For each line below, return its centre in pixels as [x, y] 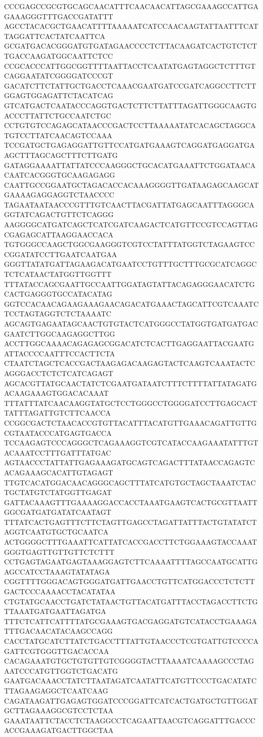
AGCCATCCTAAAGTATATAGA [57, 571]
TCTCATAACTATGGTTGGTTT [58, 274]
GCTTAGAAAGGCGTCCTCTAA [59, 710]
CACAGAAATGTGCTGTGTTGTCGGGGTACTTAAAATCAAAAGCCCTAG [129, 661]
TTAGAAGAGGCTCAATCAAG [56, 690]
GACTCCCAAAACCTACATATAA [60, 591]
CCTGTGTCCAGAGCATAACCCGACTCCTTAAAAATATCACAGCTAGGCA [130, 125]
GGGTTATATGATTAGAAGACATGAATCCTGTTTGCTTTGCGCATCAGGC [130, 264]
